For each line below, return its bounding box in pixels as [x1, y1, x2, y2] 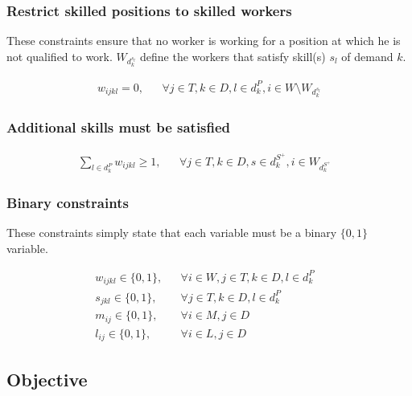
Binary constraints [6, 192, 129, 212]
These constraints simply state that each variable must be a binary [6, 224, 337, 241]
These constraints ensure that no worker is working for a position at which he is [6, 32, 401, 49]
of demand [341, 47, 393, 64]
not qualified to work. [6, 47, 113, 64]
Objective [6, 366, 88, 391]
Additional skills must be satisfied [6, 117, 231, 137]
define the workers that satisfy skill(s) [140, 47, 326, 64]
